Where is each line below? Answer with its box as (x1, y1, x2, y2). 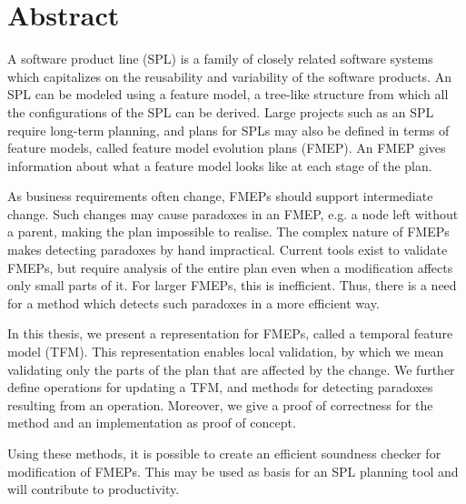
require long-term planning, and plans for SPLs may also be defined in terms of (7, 120, 450, 139)
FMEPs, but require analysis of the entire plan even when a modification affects (7, 257, 453, 277)
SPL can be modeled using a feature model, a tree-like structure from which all (7, 85, 449, 104)
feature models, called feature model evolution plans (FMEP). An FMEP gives (7, 138, 446, 157)
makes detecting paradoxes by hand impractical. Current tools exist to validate (7, 240, 448, 259)
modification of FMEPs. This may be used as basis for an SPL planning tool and (7, 461, 459, 480)
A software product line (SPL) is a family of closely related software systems (7, 49, 433, 68)
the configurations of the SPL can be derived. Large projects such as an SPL (7, 102, 434, 121)
